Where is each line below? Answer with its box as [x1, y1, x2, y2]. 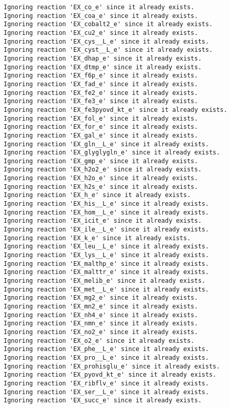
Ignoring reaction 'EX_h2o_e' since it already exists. [4, 174, 198, 182]
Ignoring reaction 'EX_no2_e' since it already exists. [4, 328, 198, 336]
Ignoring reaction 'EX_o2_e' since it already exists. [4, 337, 195, 344]
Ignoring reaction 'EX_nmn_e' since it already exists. [4, 320, 198, 327]
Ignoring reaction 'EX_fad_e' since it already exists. [4, 80, 198, 88]
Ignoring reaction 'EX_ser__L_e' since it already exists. [4, 388, 209, 396]
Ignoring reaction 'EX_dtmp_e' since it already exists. [4, 63, 202, 71]
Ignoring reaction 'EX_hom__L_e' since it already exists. [4, 208, 209, 216]
